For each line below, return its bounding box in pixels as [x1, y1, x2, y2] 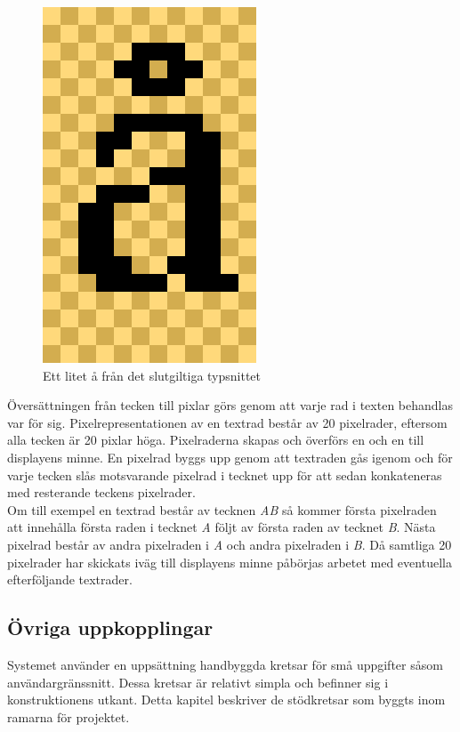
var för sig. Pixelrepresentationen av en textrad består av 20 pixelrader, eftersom [7, 413, 448, 431]
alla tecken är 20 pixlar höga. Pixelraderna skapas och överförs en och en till [7, 430, 424, 449]
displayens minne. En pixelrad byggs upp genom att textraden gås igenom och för [7, 447, 453, 466]
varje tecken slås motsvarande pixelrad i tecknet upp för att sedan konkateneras [7, 465, 442, 484]
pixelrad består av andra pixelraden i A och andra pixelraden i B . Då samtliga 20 [7, 535, 452, 553]
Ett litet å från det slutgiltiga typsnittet [43, 366, 262, 384]
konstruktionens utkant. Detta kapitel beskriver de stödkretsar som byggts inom [7, 690, 446, 709]
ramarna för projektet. [7, 707, 130, 726]
